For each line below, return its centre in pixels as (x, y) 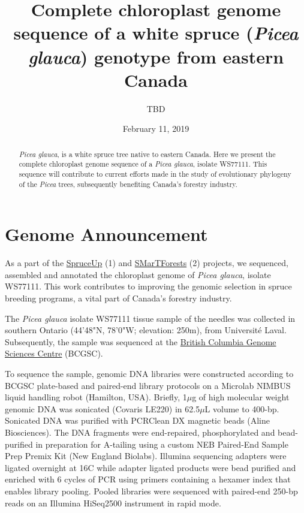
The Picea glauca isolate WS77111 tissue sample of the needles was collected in (150, 318)
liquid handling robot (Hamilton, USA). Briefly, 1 (96, 397)
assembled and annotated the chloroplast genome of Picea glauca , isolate (138, 274)
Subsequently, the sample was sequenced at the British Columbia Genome (141, 341)
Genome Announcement (106, 234)
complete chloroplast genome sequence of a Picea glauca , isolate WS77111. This (143, 164)
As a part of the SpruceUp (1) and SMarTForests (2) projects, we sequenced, (147, 263)
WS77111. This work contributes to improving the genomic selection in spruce (148, 286)
